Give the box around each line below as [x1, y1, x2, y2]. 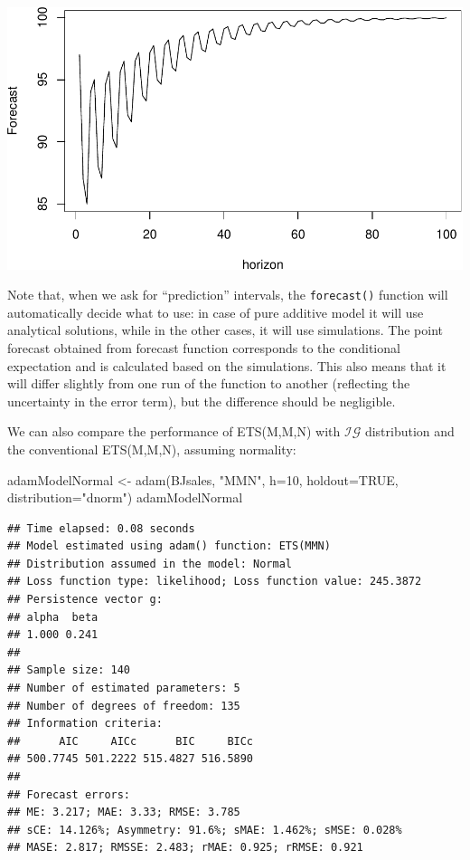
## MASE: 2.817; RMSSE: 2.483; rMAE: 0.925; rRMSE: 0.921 [7, 841, 363, 855]
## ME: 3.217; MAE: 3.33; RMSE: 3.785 [7, 806, 240, 819]
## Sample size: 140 [7, 664, 131, 677]
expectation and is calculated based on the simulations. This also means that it [7, 356, 446, 375]
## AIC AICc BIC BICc [7, 734, 254, 748]
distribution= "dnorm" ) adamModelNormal [7, 488, 243, 507]
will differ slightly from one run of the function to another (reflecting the [7, 374, 410, 393]
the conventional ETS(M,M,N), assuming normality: [7, 439, 296, 458]
